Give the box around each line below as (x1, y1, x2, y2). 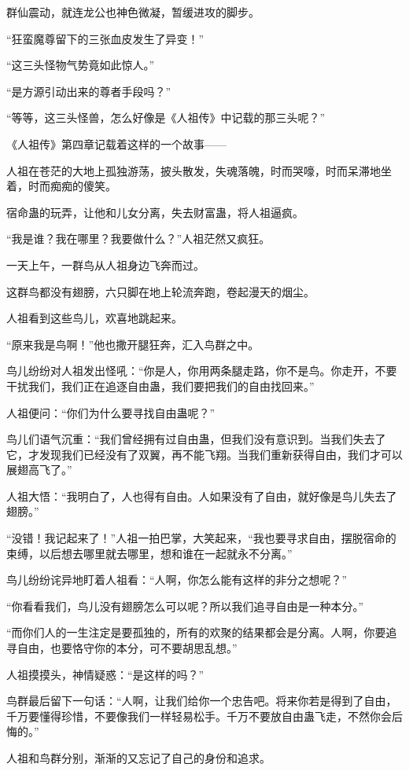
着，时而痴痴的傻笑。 (6, 178, 116, 194)
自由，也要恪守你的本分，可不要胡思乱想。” (17, 640, 238, 656)
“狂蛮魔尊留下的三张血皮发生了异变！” (6, 30, 204, 46)
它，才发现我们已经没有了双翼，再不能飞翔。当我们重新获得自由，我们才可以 (6, 446, 403, 462)
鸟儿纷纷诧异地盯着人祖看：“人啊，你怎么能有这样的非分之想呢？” (6, 571, 348, 588)
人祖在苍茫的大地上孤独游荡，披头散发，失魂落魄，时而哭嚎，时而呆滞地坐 (6, 162, 392, 178)
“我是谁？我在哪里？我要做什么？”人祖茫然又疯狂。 (6, 230, 271, 247)
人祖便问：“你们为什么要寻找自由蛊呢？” (6, 404, 216, 420)
